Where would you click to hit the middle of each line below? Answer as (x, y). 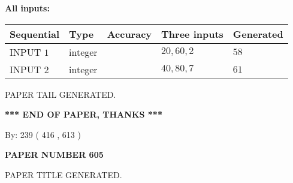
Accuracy (129, 34)
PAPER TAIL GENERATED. (61, 94)
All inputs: (27, 8)
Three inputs (192, 34)
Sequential (35, 34)
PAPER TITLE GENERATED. (64, 174)
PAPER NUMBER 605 (54, 154)
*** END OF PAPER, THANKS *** (84, 114)
